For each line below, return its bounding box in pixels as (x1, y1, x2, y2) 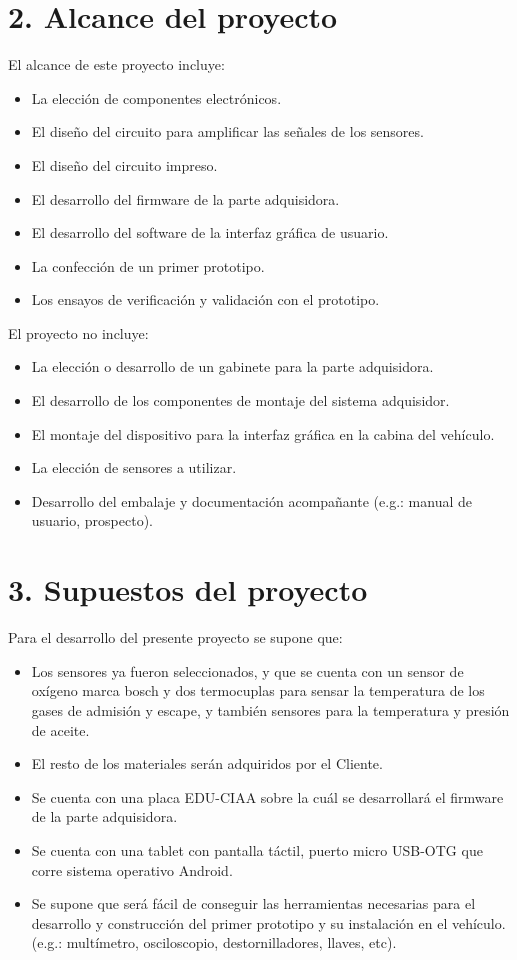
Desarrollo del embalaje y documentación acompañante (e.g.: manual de (31, 490, 472, 511)
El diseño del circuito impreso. (31, 154, 218, 175)
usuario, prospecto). (31, 510, 153, 531)
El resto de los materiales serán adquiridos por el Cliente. (31, 753, 383, 774)
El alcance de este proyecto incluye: (8, 54, 225, 75)
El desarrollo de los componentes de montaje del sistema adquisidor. (31, 390, 450, 411)
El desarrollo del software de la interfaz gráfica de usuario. (31, 222, 389, 243)
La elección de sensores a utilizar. (31, 457, 237, 478)
